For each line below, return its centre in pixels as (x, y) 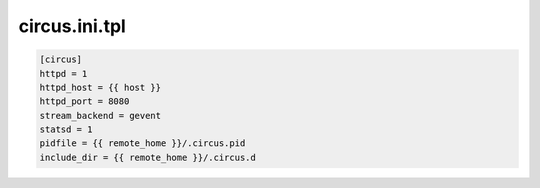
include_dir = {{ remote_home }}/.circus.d (148, 157)
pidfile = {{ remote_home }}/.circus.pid (142, 143)
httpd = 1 (63, 73)
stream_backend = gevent (100, 115)
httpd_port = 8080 (84, 101)
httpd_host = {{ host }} (100, 87)
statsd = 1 (66, 129)
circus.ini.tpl (72, 26)
